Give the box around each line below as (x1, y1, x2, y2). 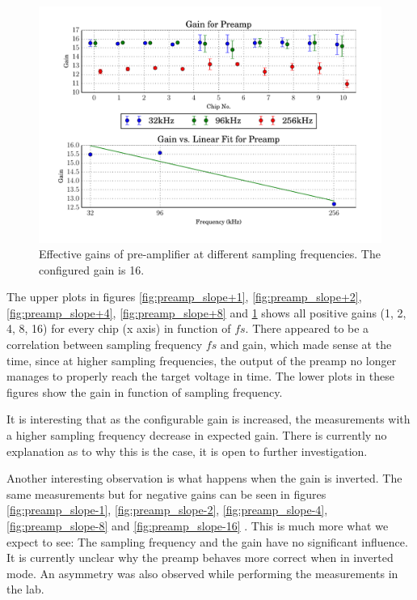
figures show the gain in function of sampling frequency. (6, 383, 283, 400)
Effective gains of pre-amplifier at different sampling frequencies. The (39, 245, 381, 262)
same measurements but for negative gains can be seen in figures (6, 485, 326, 502)
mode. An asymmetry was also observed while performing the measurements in (6, 564, 398, 581)
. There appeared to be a (245, 320, 369, 337)
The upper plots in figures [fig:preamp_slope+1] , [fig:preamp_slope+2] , (6, 288, 362, 305)
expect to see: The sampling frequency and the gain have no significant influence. (6, 533, 408, 550)
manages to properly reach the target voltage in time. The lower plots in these (6, 368, 394, 385)
